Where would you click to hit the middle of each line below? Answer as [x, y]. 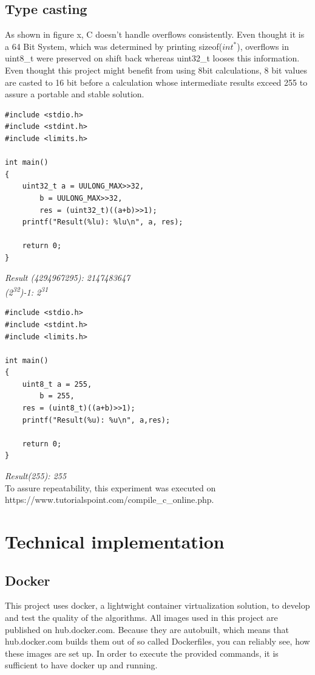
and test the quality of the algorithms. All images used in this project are [141, 617]
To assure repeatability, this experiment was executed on [110, 487]
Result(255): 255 [36, 476]
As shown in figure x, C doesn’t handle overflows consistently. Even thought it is [155, 34]
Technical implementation [115, 542]
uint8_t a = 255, [57, 384]
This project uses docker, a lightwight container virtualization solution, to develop [157, 605]
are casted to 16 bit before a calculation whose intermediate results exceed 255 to [156, 82]
